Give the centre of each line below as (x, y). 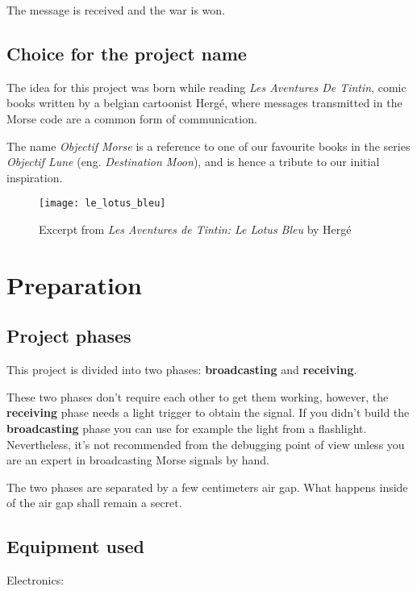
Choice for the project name (127, 53)
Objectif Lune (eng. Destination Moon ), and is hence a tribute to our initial (193, 162)
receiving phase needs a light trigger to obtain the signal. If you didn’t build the (208, 412)
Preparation (74, 284)
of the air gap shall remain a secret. (94, 503)
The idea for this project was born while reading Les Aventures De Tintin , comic (206, 87)
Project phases (69, 336)
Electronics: (35, 580)
